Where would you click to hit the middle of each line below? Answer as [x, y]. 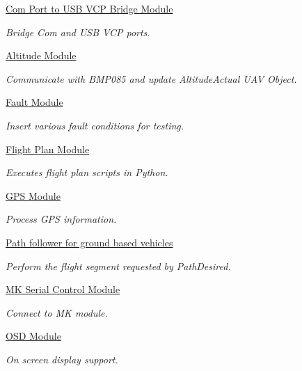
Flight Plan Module [48, 149]
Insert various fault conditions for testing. [95, 125]
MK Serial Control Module [63, 289]
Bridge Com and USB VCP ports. [78, 32]
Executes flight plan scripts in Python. [87, 172]
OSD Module [33, 336]
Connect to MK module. [57, 312]
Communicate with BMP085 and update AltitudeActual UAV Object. [151, 78]
